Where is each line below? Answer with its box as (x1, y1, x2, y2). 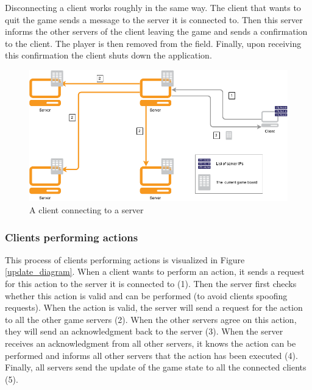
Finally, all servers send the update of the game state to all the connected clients (5, 361, 307, 374)
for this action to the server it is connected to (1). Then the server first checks (5, 277, 297, 290)
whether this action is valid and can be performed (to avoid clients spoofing (5, 289, 288, 302)
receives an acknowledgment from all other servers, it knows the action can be (5, 337, 296, 350)
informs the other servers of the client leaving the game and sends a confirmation (5, 25, 308, 38)
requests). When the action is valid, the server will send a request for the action (5, 301, 303, 314)
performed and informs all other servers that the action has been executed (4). (5, 349, 298, 361)
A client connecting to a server (29, 204, 144, 216)
